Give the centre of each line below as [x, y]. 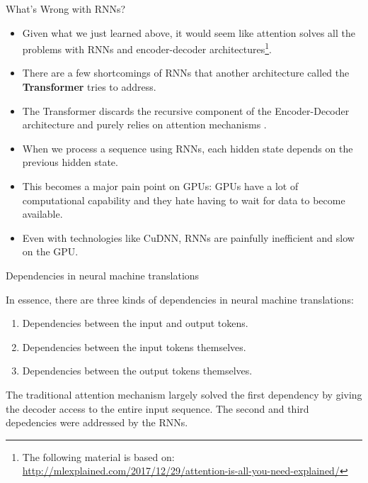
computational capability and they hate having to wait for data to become [184, 200]
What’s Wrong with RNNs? [66, 9]
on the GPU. [50, 251]
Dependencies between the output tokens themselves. [137, 371]
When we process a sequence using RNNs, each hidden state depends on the [188, 148]
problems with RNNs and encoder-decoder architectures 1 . [147, 48]
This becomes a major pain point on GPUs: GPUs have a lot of [160, 186]
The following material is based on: [98, 456]
